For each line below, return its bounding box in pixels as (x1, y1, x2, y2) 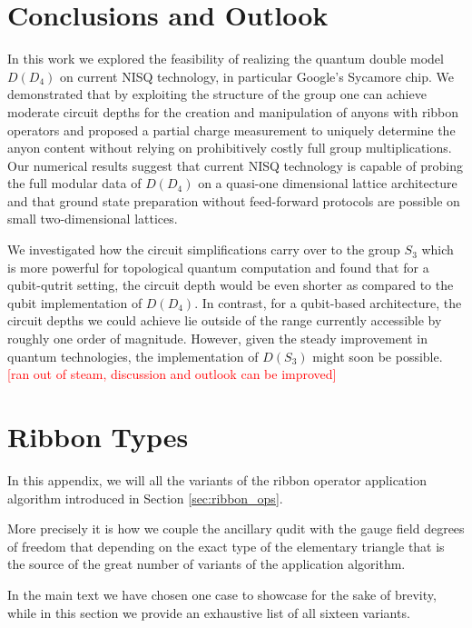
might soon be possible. (312, 346, 443, 365)
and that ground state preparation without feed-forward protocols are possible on (7, 191, 460, 210)
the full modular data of (7, 174, 142, 193)
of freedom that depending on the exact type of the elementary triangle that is (7, 536, 445, 555)
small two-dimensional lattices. (7, 209, 178, 228)
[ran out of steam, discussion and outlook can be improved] (7, 364, 337, 384)
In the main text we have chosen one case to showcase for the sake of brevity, (7, 584, 437, 603)
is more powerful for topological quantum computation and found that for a (7, 257, 429, 276)
